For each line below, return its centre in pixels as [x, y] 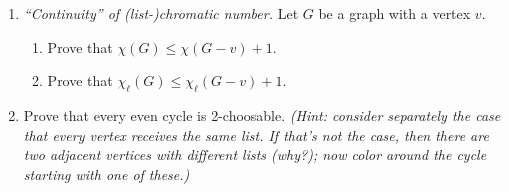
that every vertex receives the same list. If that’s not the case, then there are [256, 134]
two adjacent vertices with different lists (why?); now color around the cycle [255, 154]
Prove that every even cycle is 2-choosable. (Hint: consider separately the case [262, 114]
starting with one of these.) [106, 173]
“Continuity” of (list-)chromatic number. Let [161, 13]
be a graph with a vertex [394, 13]
